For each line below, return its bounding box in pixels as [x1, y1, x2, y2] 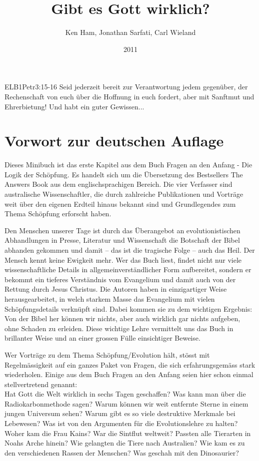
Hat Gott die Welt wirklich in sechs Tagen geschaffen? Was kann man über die [4, 389, 246, 399]
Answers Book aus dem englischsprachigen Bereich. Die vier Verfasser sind [4, 179, 232, 189]
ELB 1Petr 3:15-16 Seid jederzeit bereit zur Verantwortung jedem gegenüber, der [4, 81, 248, 92]
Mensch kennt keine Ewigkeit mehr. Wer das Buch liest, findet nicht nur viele [4, 254, 241, 265]
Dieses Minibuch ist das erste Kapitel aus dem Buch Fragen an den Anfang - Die [4, 159, 252, 170]
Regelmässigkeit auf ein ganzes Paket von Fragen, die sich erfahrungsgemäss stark [4, 359, 255, 370]
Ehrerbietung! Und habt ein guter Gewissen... [4, 101, 144, 111]
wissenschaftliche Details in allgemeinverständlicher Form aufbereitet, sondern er [4, 264, 251, 275]
